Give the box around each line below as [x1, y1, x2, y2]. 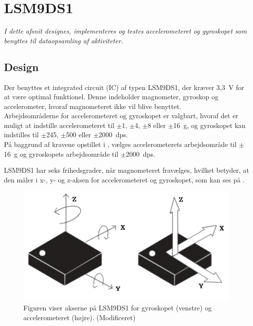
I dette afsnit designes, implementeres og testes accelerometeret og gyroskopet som [4, 26, 247, 36]
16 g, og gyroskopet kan [173, 120, 246, 130]
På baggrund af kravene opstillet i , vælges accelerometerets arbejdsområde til [4, 139, 237, 149]
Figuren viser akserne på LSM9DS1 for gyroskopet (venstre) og [23, 302, 212, 312]
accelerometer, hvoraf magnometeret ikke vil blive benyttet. [4, 101, 181, 111]
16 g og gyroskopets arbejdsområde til [4, 148, 119, 159]
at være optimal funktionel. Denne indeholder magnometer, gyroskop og [4, 91, 218, 102]
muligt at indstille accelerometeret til [4, 120, 114, 130]
